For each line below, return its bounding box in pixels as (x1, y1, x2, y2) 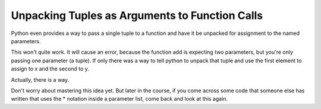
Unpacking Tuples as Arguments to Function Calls (11, 9, 263, 22)
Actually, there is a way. (11, 76, 70, 83)
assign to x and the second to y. (11, 65, 89, 72)
